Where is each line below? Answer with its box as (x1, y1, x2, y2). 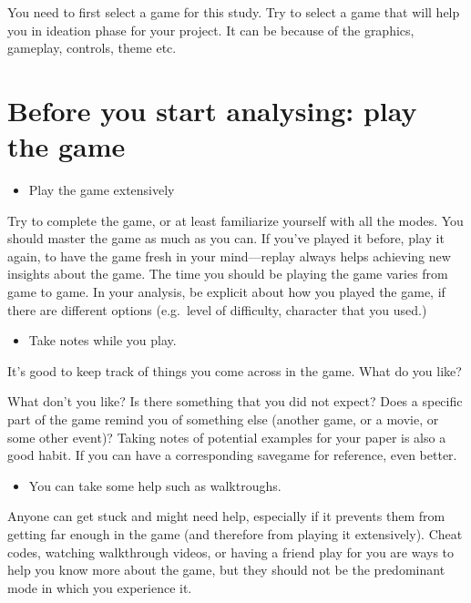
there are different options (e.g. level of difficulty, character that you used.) (7, 300, 427, 319)
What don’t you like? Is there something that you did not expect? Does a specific (7, 392, 463, 411)
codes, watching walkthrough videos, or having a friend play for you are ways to (7, 542, 455, 561)
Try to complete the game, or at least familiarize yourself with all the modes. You (7, 210, 464, 230)
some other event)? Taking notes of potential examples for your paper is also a (7, 427, 446, 446)
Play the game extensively (28, 180, 175, 199)
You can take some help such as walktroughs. (28, 475, 282, 495)
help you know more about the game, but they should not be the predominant (7, 560, 445, 579)
